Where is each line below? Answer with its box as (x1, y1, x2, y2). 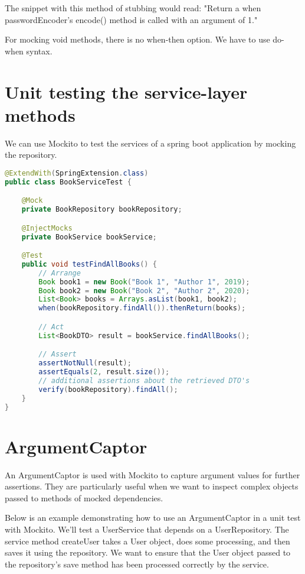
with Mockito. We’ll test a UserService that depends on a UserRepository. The (5, 523, 289, 535)
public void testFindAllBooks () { (21, 260, 157, 268)
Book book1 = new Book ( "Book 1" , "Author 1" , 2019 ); (38, 277, 250, 286)
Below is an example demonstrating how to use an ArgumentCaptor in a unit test (5, 511, 301, 524)
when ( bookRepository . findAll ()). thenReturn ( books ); (38, 304, 246, 313)
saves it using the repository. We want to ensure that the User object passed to (5, 546, 291, 559)
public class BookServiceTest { (5, 177, 132, 186)
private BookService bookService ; (21, 232, 157, 241)
